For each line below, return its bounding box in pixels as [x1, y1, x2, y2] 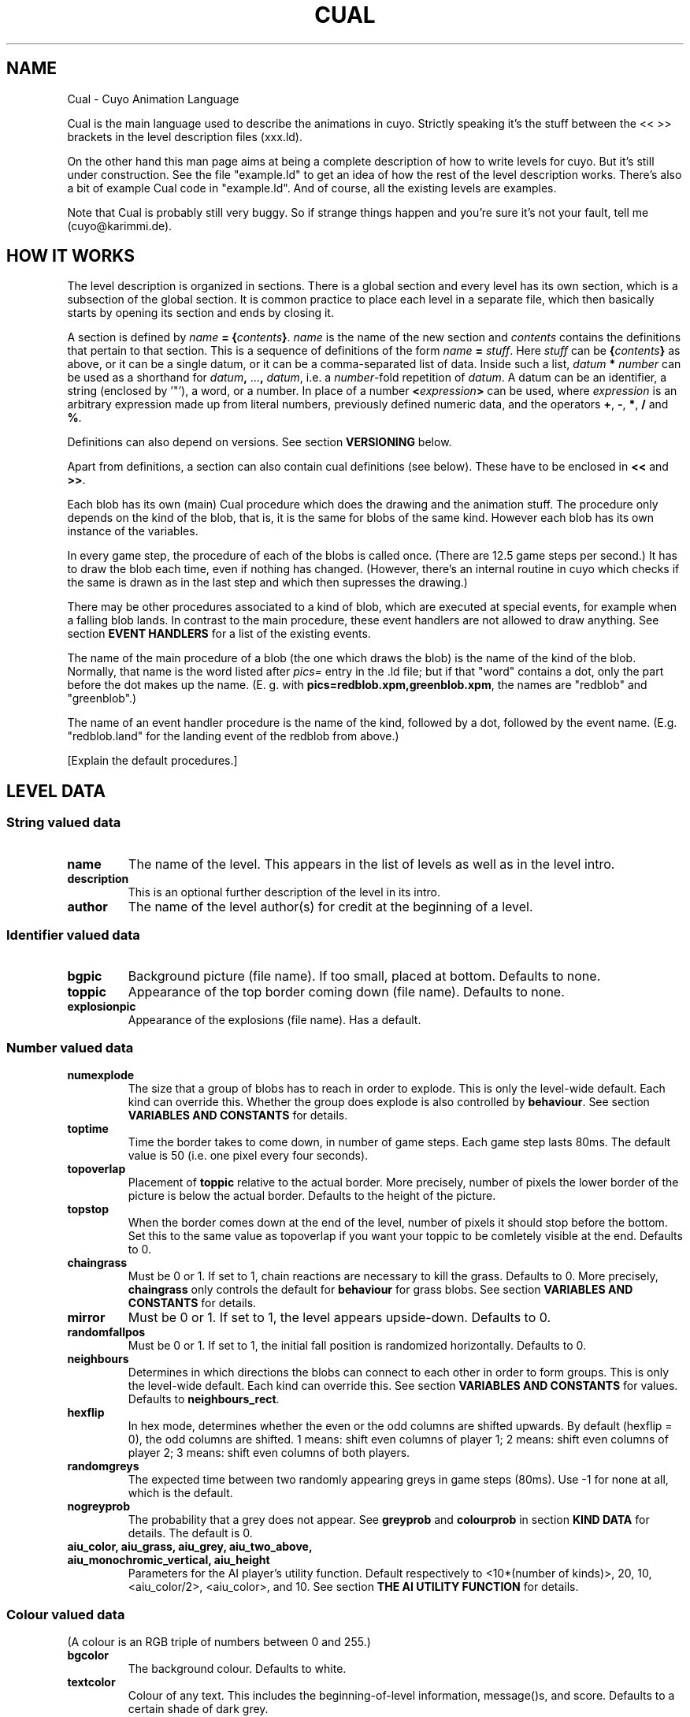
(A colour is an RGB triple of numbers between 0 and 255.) [67, 1634, 371, 1648]
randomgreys [67, 1459, 139, 1473]
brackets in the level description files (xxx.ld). [67, 129, 303, 143]
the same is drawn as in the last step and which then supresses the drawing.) [67, 575, 468, 590]
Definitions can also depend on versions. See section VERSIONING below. [67, 435, 452, 449]
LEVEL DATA [6, 780, 106, 801]
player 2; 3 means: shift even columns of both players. [128, 1446, 410, 1460]
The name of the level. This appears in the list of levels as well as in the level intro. [128, 855, 615, 872]
